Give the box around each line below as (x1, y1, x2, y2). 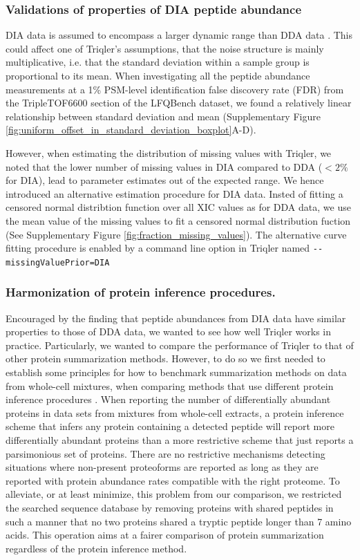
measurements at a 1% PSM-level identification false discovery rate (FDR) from (6, 82, 344, 96)
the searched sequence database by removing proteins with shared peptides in (6, 500, 334, 514)
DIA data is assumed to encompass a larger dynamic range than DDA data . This (6, 28, 353, 42)
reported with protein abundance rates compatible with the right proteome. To (6, 473, 340, 487)
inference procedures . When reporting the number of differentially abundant (6, 392, 331, 407)
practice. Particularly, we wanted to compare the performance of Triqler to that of (6, 337, 354, 352)
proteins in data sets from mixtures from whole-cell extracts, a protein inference (6, 405, 344, 420)
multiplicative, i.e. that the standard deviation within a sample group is (6, 55, 310, 69)
